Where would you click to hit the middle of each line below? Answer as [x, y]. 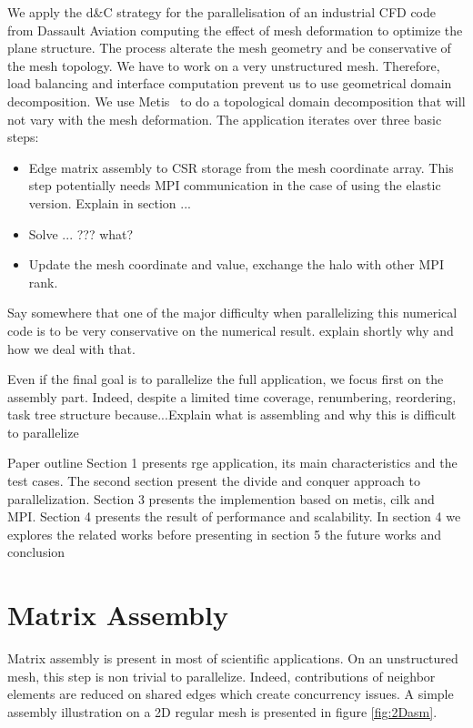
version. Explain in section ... [110, 202]
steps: [23, 137]
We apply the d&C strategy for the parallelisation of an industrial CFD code [221, 12]
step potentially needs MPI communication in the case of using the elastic [235, 185]
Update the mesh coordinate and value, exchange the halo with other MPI [236, 264]
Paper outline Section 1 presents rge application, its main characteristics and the [232, 463]
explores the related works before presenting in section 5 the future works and [225, 534]
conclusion [36, 552]
